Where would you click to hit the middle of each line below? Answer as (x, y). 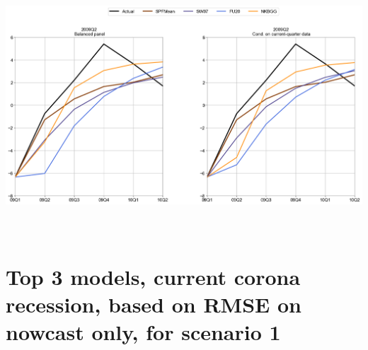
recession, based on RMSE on (154, 304)
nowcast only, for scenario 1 (143, 332)
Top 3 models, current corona (153, 276)
